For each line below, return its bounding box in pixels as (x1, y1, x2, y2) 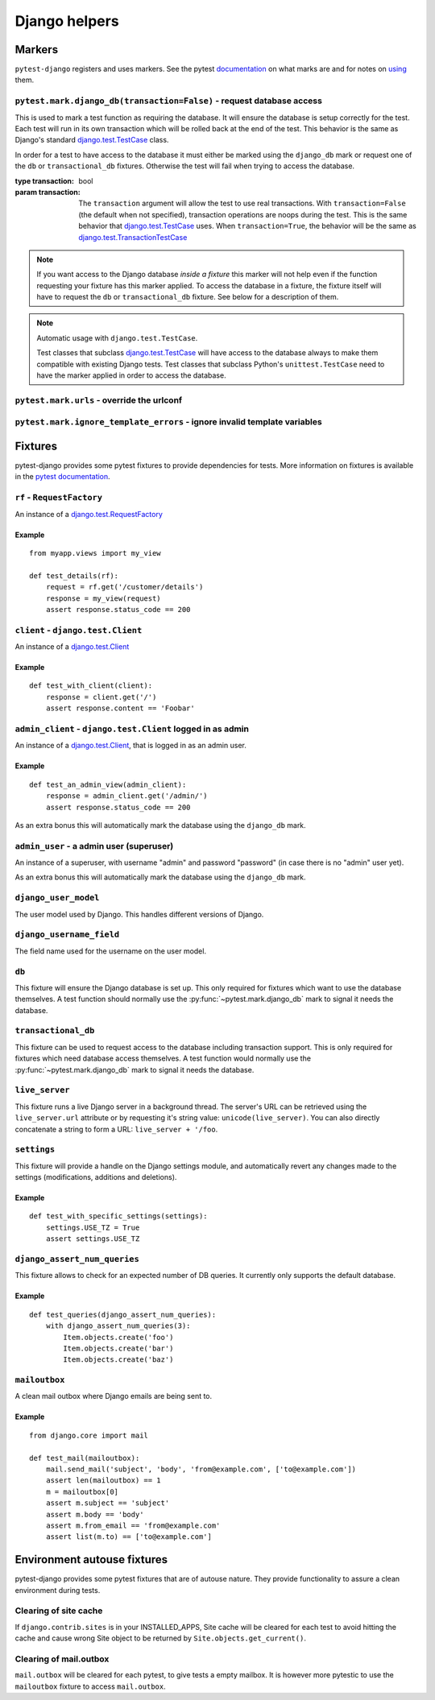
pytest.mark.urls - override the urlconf (14, 395, 183, 406)
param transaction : (14, 187, 81, 196)
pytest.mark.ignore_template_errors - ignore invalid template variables (14, 416, 322, 428)
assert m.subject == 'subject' (45, 1499, 170, 1508)
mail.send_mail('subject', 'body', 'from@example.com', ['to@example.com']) (45, 1465, 357, 1474)
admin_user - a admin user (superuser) (14, 840, 174, 851)
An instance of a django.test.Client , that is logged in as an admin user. (14, 741, 247, 751)
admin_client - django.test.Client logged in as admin (14, 723, 250, 734)
